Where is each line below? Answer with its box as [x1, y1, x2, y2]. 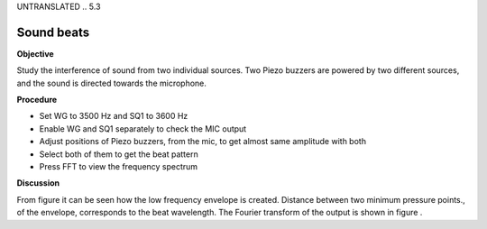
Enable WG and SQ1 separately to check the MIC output [39, 123, 247, 134]
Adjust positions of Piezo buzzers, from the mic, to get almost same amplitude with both [39, 136, 367, 147]
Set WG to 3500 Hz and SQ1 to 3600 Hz [39, 111, 188, 122]
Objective [16, 48, 54, 59]
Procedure [16, 95, 58, 105]
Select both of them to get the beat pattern [39, 149, 198, 160]
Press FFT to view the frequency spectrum [39, 161, 198, 172]
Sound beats [16, 24, 90, 40]
